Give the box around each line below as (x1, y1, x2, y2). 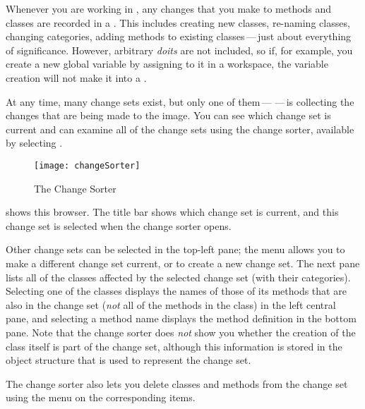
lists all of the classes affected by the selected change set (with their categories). (6, 269, 351, 284)
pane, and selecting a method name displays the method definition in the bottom (6, 311, 357, 326)
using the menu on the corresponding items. (6, 390, 196, 405)
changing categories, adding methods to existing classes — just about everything (6, 29, 352, 44)
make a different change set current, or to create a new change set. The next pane (6, 255, 360, 270)
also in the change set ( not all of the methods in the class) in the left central (6, 297, 336, 312)
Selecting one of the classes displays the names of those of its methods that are (6, 283, 347, 298)
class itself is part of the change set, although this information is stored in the (6, 338, 342, 353)
